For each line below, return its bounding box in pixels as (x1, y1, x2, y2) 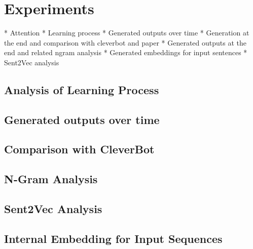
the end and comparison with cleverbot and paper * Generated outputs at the (4, 37, 246, 48)
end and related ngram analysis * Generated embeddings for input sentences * (4, 47, 247, 58)
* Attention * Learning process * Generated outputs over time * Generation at (4, 27, 249, 38)
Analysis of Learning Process (4, 81, 159, 97)
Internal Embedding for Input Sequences (4, 230, 223, 246)
